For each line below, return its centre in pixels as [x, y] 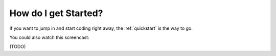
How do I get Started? [56, 13]
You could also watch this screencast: [49, 37]
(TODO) [18, 47]
